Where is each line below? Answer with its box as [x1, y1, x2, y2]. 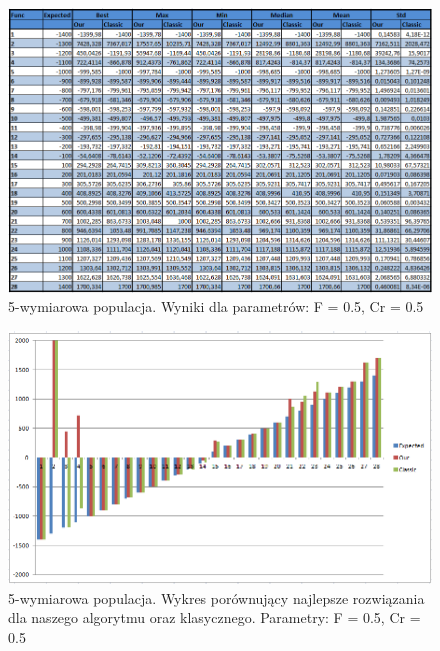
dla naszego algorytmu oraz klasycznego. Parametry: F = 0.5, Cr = [8, 607, 421, 628]
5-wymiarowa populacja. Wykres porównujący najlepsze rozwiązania [8, 587, 425, 608]
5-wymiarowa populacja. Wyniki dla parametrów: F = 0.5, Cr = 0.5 [8, 296, 424, 317]
